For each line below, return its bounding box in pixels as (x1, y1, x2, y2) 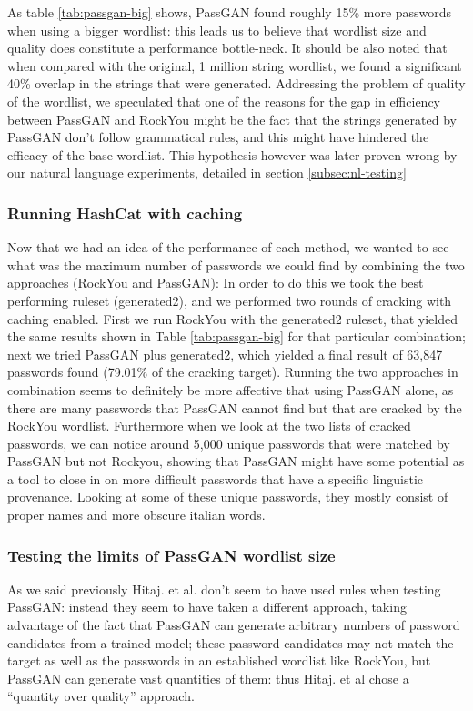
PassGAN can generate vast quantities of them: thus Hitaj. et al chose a (7, 668, 409, 687)
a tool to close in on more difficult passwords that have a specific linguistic (7, 469, 424, 488)
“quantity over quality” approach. (7, 686, 195, 706)
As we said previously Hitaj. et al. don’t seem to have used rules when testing (7, 579, 441, 598)
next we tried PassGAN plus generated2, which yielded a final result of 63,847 (7, 344, 443, 363)
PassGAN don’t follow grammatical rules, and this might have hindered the (7, 127, 429, 147)
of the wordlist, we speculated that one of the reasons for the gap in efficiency (7, 91, 440, 110)
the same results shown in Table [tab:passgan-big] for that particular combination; (7, 327, 466, 346)
